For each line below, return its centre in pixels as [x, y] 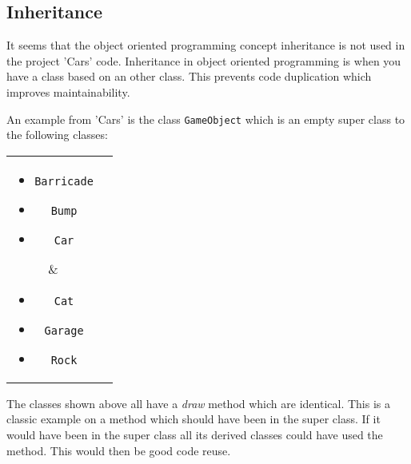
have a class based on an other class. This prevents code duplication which [189, 76]
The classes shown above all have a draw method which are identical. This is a [198, 403]
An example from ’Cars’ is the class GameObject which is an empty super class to [206, 119]
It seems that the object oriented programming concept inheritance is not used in [206, 45]
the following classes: [57, 135]
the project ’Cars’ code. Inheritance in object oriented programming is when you [204, 60]
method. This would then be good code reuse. [119, 450]
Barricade [64, 181]
